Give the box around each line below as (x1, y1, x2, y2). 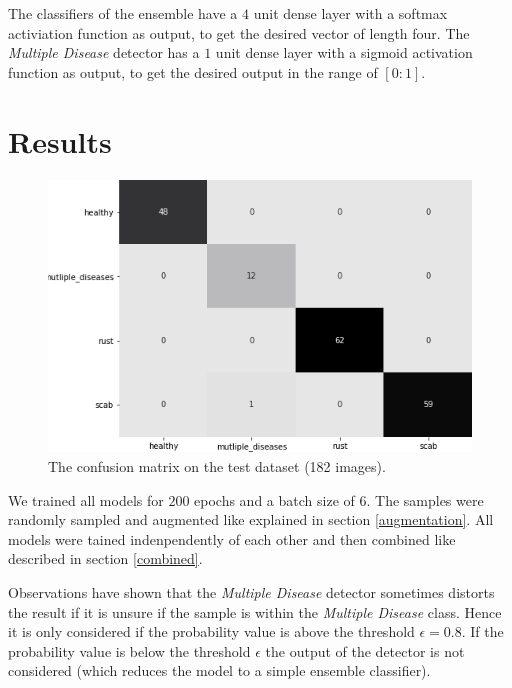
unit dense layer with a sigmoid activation (215, 42, 473, 63)
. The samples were (366, 489, 484, 510)
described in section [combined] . (8, 548, 203, 569)
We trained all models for (8, 489, 164, 510)
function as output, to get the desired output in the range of (8, 61, 378, 82)
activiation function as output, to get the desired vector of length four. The (8, 22, 470, 43)
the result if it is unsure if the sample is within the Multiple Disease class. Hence (8, 601, 502, 622)
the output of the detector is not (265, 640, 465, 661)
